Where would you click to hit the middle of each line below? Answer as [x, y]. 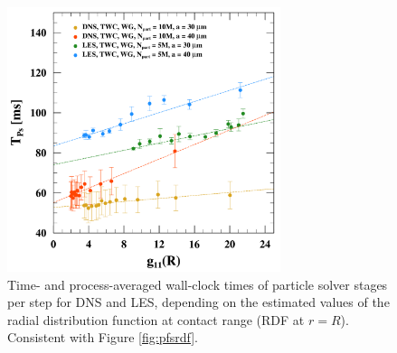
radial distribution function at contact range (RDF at [156, 319]
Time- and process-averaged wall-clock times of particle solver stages [198, 284]
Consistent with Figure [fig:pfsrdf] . [103, 337]
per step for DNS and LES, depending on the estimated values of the [198, 302]
